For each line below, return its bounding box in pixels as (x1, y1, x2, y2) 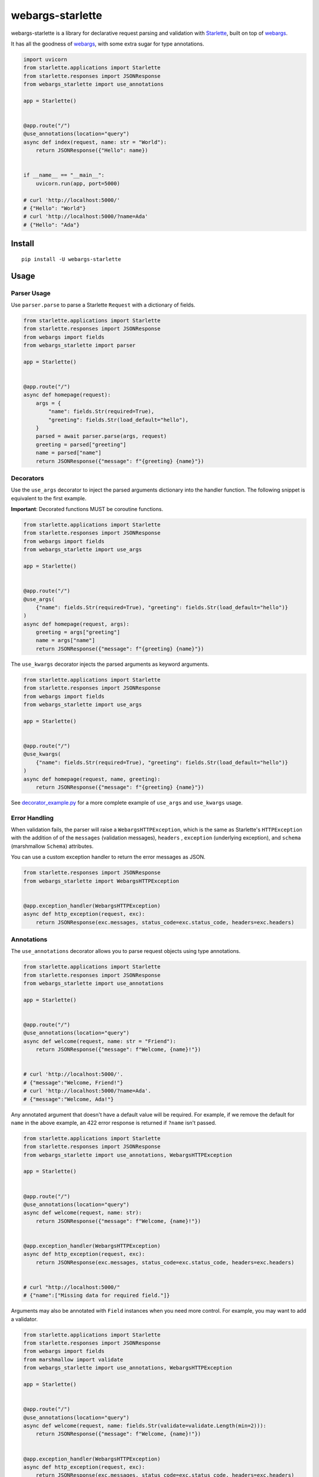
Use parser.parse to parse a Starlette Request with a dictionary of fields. (11, 301, 196, 308)
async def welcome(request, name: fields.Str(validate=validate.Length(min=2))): (23, 1422, 267, 1429)
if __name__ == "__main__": (23, 172, 105, 178)
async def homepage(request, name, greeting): (23, 776, 161, 782)
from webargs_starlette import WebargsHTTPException (23, 877, 180, 884)
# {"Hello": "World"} (23, 204, 86, 212)
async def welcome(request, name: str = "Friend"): (23, 1037, 177, 1045)
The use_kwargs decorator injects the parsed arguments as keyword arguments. (11, 661, 209, 668)
